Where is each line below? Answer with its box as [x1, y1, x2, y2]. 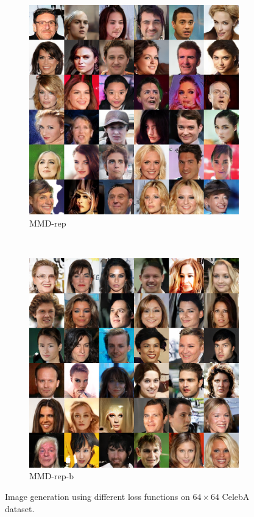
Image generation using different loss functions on [5, 490, 190, 502]
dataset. [5, 502, 35, 515]
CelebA [222, 490, 250, 502]
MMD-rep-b [29, 470, 74, 482]
